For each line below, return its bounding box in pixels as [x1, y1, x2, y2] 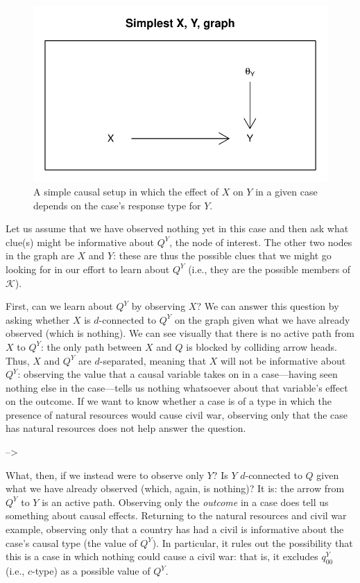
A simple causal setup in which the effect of [33, 184, 218, 198]
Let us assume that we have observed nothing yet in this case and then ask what [6, 221, 349, 236]
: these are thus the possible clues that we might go [113, 248, 332, 263]
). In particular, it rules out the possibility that [152, 535, 353, 550]
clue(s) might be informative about [6, 234, 155, 249]
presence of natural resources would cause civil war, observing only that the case [6, 407, 348, 421]
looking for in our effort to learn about [6, 261, 170, 276]
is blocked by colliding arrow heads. [186, 339, 337, 354]
